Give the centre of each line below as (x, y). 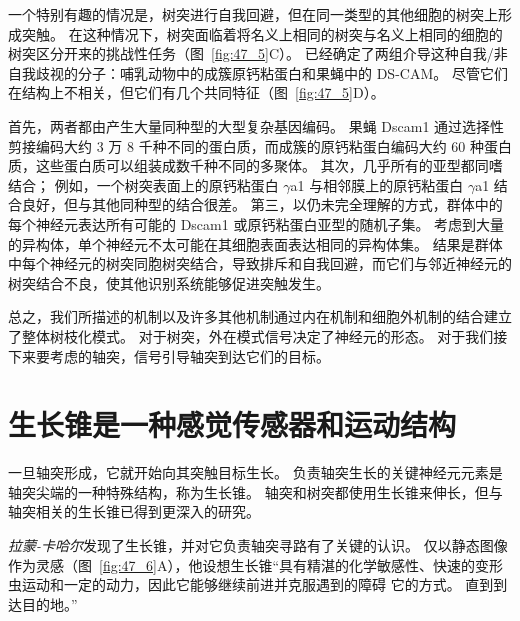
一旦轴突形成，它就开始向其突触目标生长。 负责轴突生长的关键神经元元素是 (255, 472)
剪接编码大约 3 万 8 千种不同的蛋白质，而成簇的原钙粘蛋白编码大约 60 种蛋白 (260, 145)
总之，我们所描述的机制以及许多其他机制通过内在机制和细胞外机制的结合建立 (260, 316)
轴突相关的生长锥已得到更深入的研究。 (134, 511)
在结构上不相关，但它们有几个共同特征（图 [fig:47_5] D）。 (196, 92)
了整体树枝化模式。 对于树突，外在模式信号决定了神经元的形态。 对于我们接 (258, 335)
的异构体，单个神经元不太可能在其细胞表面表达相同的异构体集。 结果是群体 (255, 243)
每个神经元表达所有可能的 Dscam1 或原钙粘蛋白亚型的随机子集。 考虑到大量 (256, 223)
